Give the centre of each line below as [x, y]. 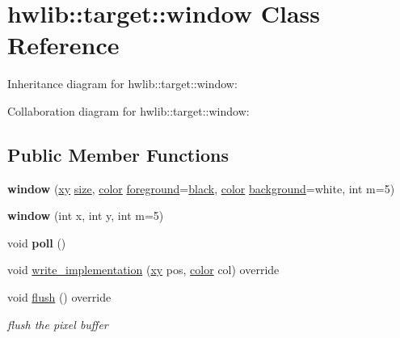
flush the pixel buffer [58, 324]
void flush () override [59, 297]
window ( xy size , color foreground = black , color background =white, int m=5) [201, 188]
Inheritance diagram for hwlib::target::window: [122, 84]
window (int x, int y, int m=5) [86, 215]
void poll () [37, 242]
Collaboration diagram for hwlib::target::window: [128, 110]
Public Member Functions [118, 154]
